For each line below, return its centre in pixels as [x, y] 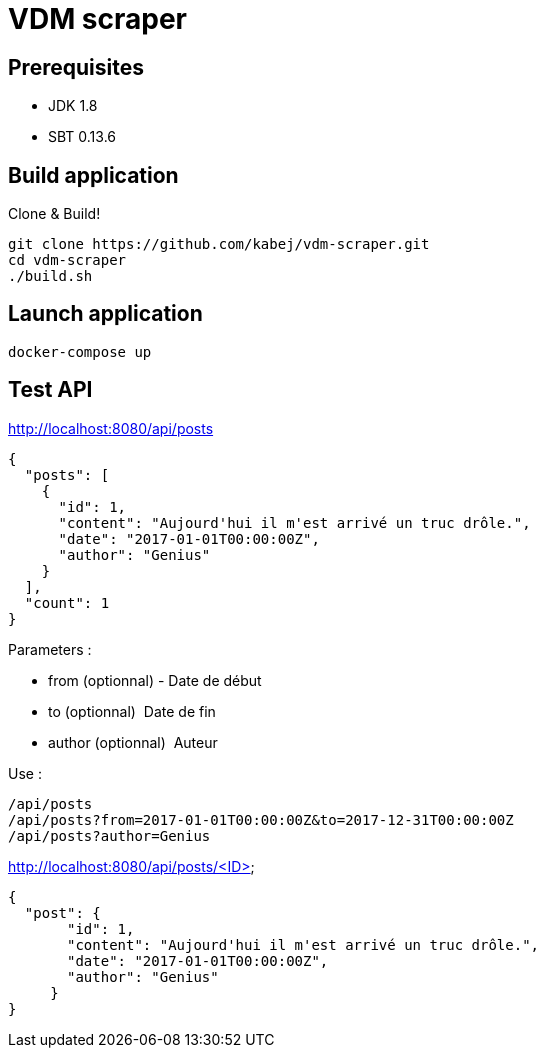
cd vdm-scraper [67, 260]
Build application [93, 175]
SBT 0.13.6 [82, 137]
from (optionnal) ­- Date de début [155, 680]
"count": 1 [67, 602]
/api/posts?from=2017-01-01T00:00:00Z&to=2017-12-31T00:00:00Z [261, 819]
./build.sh [50, 276]
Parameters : [50, 649]
